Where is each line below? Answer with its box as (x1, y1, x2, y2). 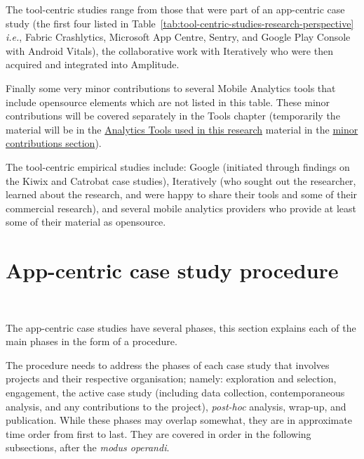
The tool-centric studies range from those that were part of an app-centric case (6, 2, 345, 16)
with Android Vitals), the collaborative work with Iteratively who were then (6, 43, 333, 58)
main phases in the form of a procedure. (6, 334, 177, 349)
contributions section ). (6, 136, 102, 150)
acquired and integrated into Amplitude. (6, 57, 180, 72)
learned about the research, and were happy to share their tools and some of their (6, 187, 358, 202)
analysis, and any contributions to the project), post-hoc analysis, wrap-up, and (6, 399, 346, 413)
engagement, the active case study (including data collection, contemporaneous (6, 385, 345, 399)
